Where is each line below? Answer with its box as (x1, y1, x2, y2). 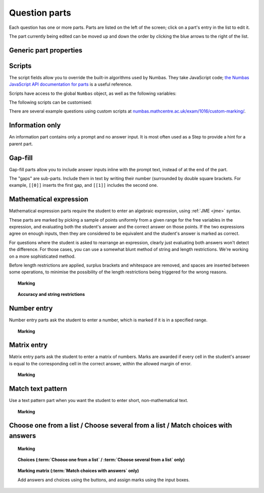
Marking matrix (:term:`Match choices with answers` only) (18, 468, 139, 474)
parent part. (9, 141, 33, 147)
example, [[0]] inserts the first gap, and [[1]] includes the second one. (9, 182, 158, 188)
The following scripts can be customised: (9, 99, 92, 105)
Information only (9, 121, 61, 130)
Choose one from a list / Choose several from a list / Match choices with (9, 421, 232, 430)
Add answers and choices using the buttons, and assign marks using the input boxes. (18, 477, 190, 483)
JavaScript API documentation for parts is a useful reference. (9, 81, 132, 88)
